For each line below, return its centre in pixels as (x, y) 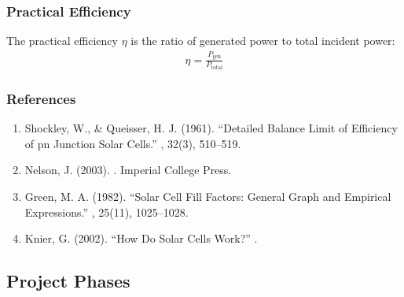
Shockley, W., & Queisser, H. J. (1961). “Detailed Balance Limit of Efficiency (211, 128)
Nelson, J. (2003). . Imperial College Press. (128, 170)
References (41, 98)
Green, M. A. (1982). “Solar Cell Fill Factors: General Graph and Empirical (208, 197)
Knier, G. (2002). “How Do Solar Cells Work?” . (141, 238)
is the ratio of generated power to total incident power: (263, 41)
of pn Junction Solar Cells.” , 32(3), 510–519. (133, 143)
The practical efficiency (62, 41)
